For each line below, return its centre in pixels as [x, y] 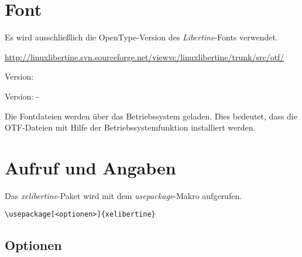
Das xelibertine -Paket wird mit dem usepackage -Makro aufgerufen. [123, 195]
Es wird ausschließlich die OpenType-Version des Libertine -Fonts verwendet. [141, 37]
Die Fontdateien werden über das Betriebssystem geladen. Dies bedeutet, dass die [151, 116]
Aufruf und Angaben [90, 167]
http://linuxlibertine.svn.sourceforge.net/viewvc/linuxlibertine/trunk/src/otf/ [145, 56]
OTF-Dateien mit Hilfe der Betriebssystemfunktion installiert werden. [130, 127]
